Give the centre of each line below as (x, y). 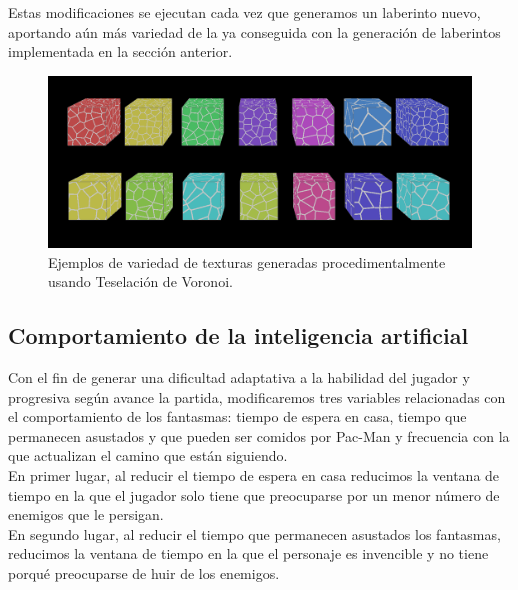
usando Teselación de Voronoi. (140, 281)
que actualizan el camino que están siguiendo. (148, 455)
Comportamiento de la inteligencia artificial (238, 335)
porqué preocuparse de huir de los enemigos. (144, 572)
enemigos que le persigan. (86, 514)
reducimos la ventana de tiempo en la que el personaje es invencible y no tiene (248, 553)
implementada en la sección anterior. (120, 51)
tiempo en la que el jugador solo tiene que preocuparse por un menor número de (254, 494)
